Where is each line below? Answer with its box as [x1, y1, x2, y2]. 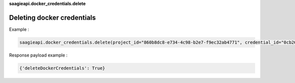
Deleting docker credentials [9, 13, 96, 22]
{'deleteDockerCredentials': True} [19, 65, 105, 71]
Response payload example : [9, 52, 68, 58]
